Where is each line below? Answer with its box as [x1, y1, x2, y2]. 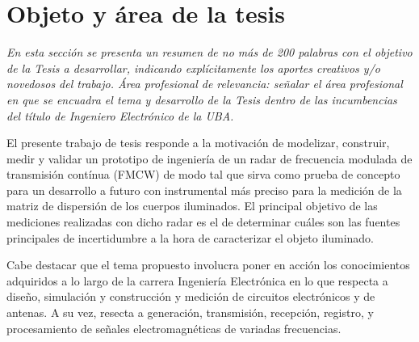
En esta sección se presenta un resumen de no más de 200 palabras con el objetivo [6, 44, 413, 61]
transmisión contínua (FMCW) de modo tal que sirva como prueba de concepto [6, 166, 400, 183]
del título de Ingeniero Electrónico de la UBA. [6, 107, 234, 124]
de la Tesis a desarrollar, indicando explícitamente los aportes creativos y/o [6, 59, 380, 76]
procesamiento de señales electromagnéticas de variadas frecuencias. [6, 319, 341, 336]
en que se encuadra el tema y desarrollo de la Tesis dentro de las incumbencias [6, 91, 397, 108]
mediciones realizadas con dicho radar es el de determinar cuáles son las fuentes [6, 213, 400, 230]
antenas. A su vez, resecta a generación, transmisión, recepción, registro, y [6, 304, 374, 321]
